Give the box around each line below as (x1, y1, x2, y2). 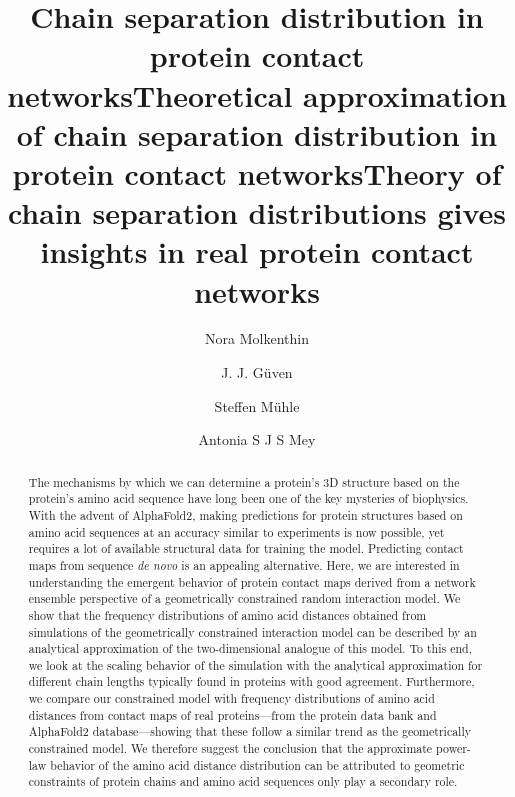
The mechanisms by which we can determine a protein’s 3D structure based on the (28, 473, 460, 490)
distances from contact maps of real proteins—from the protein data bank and (28, 706, 437, 723)
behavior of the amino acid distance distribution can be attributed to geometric (50, 756, 465, 773)
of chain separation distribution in (16, 113, 498, 154)
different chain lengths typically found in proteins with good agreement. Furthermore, (28, 673, 475, 690)
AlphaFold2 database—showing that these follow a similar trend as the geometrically (28, 723, 471, 740)
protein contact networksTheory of (12, 152, 502, 193)
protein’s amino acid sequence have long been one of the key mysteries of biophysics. (28, 490, 469, 507)
